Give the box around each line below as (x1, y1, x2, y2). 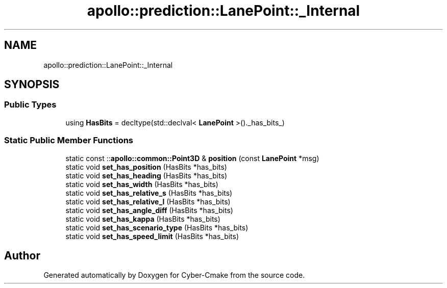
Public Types (4, 99, 57, 110)
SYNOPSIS (4, 78, 60, 91)
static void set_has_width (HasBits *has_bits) (65, 179, 218, 189)
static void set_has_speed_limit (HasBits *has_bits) (65, 231, 239, 241)
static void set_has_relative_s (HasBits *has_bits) (65, 188, 233, 197)
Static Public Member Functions (4, 135, 134, 146)
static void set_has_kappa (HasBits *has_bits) (65, 214, 220, 223)
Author (4, 249, 40, 262)
